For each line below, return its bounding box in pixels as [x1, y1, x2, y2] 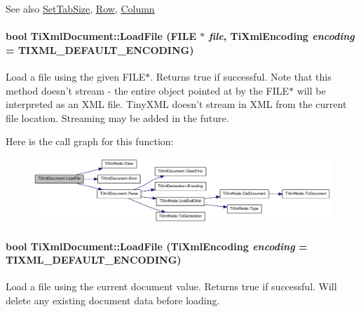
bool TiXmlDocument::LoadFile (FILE [6, 29, 196, 43]
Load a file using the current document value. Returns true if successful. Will [6, 279, 337, 294]
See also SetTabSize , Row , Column [6, 1, 155, 15]
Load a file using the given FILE [6, 69, 146, 83]
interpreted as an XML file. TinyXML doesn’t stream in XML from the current [6, 97, 347, 111]
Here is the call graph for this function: [6, 134, 174, 149]
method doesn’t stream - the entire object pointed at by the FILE [6, 83, 290, 97]
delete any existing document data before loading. [6, 293, 220, 308]
